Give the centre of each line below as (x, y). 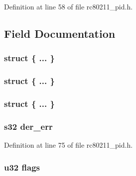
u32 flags (22, 167)
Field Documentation (60, 33)
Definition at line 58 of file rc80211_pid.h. (68, 6)
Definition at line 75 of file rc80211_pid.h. (68, 145)
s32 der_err (28, 126)
